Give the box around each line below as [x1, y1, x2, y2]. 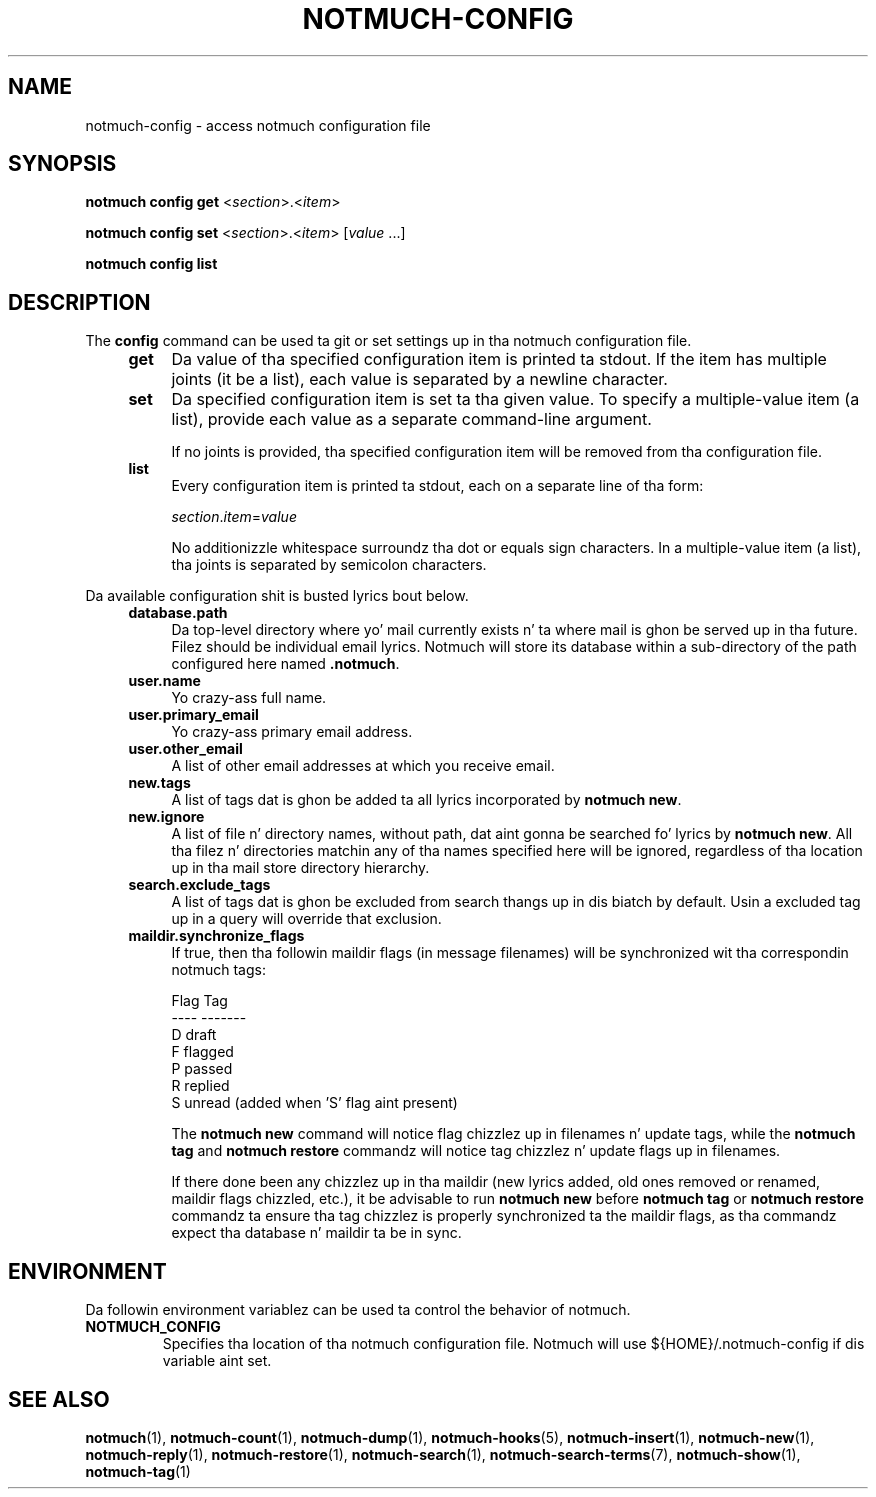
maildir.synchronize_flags [128, 927, 305, 945]
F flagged [171, 1043, 234, 1061]
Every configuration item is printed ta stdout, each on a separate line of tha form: [171, 477, 704, 495]
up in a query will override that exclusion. [171, 910, 442, 928]
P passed [171, 1060, 233, 1078]
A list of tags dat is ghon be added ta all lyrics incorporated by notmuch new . [171, 791, 682, 809]
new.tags [128, 774, 191, 792]
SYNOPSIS [8, 151, 117, 177]
